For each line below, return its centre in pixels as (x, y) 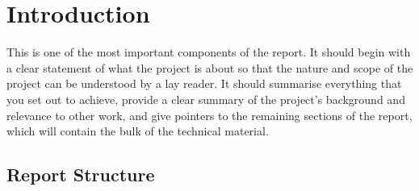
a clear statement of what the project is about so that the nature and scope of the (210, 67)
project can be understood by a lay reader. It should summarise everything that (204, 83)
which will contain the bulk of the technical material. (138, 131)
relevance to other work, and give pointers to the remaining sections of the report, (209, 115)
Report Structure (81, 174)
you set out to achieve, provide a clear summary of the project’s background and (206, 99)
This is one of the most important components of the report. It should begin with (209, 52)
